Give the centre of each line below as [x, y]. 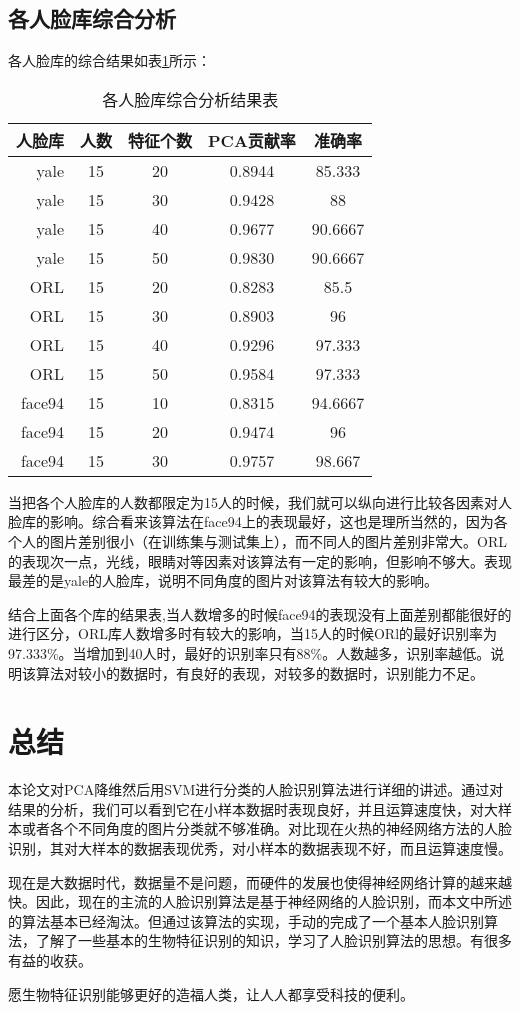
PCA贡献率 [252, 140]
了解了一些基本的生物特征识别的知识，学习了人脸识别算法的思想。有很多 [273, 940]
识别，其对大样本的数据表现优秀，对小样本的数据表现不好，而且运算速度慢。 [260, 848]
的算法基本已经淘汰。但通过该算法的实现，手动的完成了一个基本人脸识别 [246, 920]
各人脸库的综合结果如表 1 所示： [109, 60]
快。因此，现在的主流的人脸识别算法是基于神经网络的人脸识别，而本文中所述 [260, 901]
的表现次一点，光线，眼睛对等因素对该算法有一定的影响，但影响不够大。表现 [260, 560]
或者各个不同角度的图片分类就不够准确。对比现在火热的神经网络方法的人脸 [266, 828]
